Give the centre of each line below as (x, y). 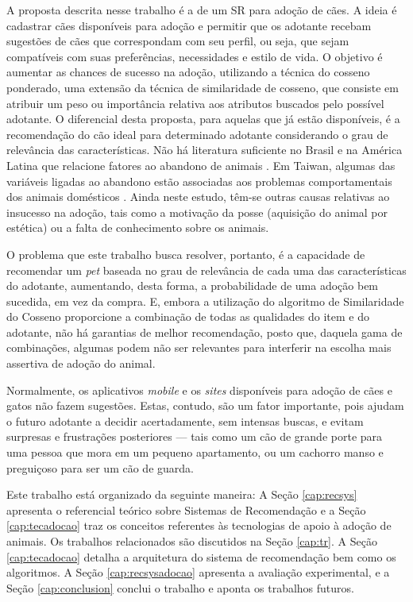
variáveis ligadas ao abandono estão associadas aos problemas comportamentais (199, 181)
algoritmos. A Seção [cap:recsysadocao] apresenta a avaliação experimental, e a (198, 572)
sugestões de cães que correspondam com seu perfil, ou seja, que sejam (178, 41)
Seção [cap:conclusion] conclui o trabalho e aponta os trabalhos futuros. (180, 587)
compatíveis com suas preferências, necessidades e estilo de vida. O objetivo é (195, 56)
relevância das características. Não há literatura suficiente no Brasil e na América (205, 150)
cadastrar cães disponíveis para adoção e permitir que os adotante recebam (189, 25)
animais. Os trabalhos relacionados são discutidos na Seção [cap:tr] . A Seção (192, 541)
